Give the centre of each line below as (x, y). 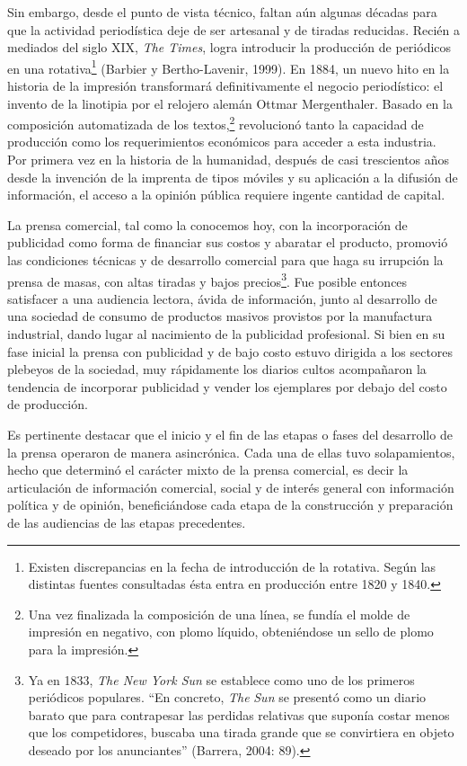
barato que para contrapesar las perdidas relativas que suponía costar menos (239, 714)
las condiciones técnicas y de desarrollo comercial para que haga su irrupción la (225, 260)
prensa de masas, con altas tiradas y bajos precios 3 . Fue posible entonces (207, 280)
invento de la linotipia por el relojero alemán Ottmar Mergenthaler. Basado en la (230, 103)
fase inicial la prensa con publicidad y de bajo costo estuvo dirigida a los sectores (230, 351)
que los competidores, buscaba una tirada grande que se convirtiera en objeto (241, 732)
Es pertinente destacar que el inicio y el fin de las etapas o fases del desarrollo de (230, 435)
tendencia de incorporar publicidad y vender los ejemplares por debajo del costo (227, 386)
